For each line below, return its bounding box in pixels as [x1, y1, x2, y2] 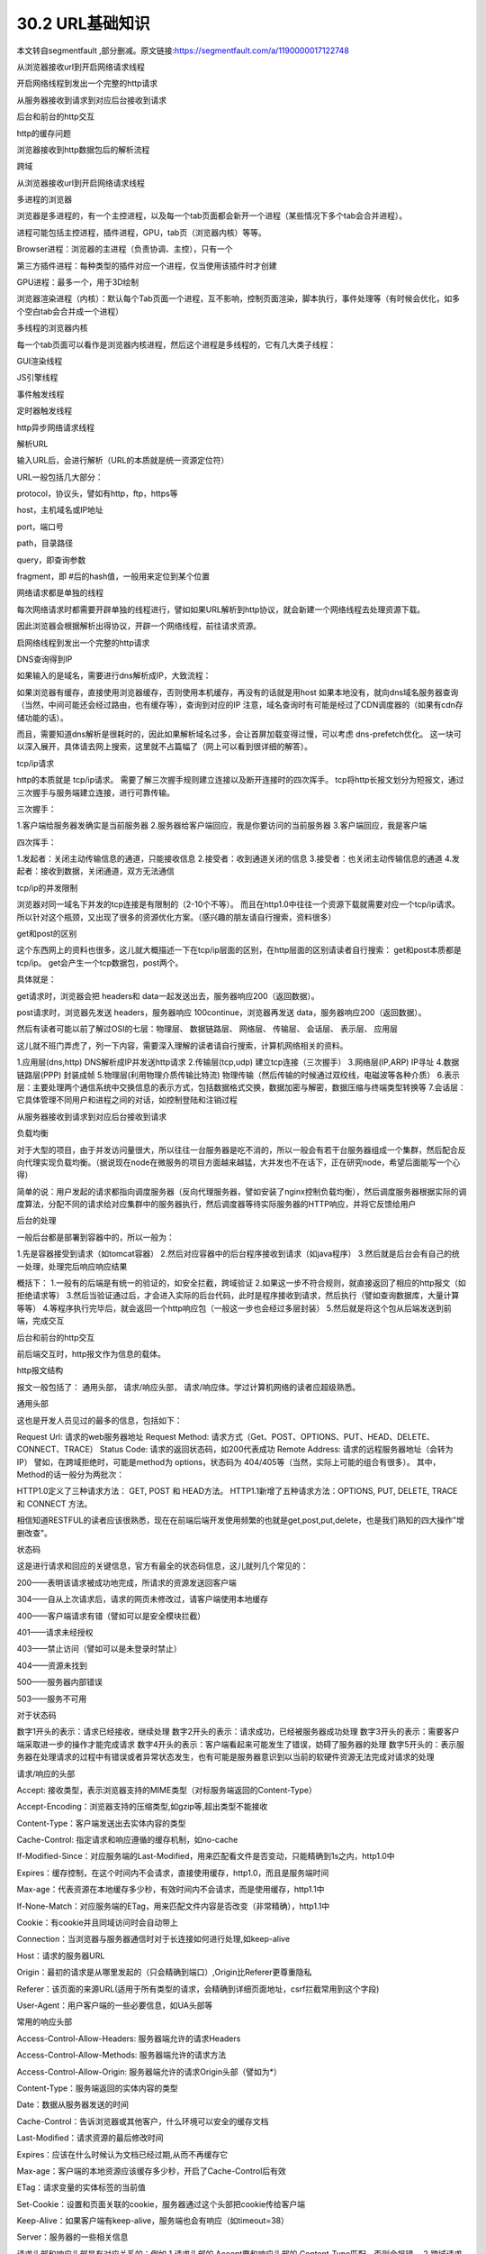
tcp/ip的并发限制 [16, 882, 78, 893]
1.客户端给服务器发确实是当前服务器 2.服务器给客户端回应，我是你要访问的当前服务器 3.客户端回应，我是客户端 [16, 820, 427, 831]
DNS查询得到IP [16, 654, 73, 664]
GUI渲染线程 [16, 355, 63, 366]
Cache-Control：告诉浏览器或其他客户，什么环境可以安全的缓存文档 [16, 2115, 269, 2127]
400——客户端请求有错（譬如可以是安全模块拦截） [16, 1610, 206, 1621]
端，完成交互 [16, 1315, 65, 1326]
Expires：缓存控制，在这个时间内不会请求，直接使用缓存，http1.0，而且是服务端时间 [16, 1867, 329, 1878]
